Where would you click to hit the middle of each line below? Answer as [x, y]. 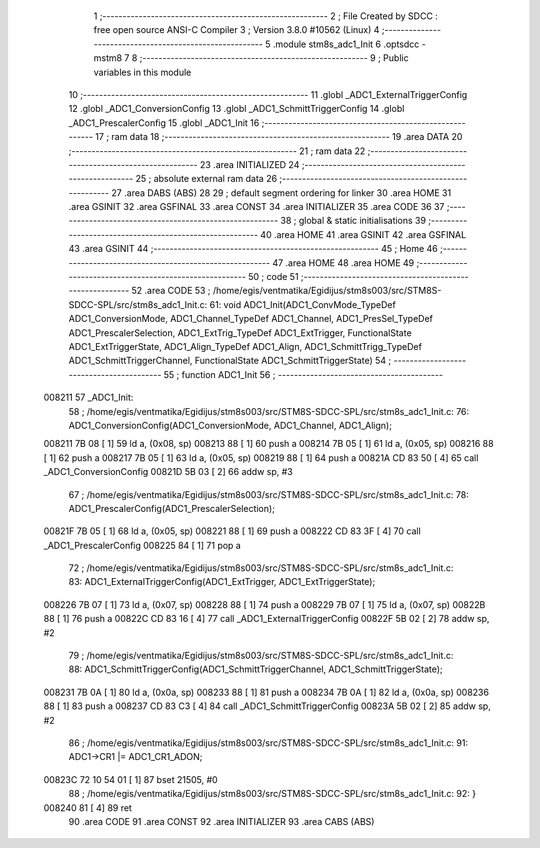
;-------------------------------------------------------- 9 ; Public [274, 58]
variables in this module [142, 72]
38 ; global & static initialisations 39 [353, 221]
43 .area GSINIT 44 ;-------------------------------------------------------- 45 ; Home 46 [253, 249]
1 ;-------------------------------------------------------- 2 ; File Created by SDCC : [266, 16]
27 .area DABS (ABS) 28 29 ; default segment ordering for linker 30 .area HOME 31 [281, 192]
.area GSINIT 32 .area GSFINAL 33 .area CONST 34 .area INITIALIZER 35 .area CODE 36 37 [256, 207]
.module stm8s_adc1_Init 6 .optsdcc [346, 44]
